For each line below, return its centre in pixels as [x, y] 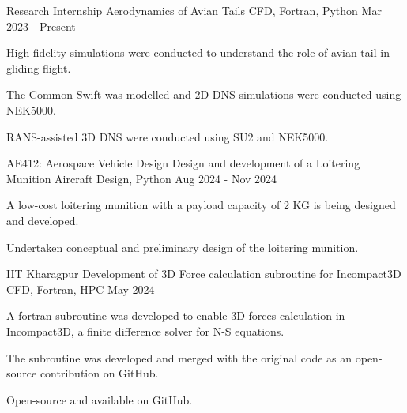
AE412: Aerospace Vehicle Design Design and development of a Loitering [183, 163]
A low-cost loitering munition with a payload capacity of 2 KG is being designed [201, 205]
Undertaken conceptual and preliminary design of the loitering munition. [183, 247]
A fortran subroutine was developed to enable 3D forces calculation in [176, 315]
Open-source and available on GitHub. [100, 399]
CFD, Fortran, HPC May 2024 [81, 289]
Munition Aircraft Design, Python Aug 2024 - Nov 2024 [142, 178]
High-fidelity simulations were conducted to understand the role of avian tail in [198, 53]
